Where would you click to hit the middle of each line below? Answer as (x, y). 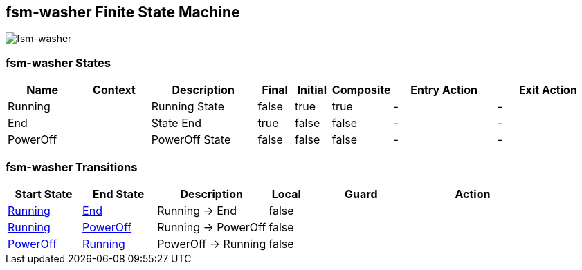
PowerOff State (191, 140)
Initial (312, 90)
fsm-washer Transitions (72, 167)
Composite (361, 90)
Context (114, 90)
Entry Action (444, 90)
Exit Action (548, 90)
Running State (188, 107)
